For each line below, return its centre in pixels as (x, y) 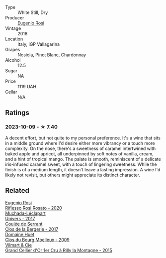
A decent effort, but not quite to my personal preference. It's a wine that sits (83, 138)
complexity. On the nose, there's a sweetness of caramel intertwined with (81, 148)
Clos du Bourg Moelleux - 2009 (37, 240)
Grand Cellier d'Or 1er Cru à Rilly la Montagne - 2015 (59, 250)
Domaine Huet (20, 234)
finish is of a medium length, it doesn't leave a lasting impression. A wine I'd (83, 169)
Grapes (13, 50)
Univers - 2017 (20, 218)
